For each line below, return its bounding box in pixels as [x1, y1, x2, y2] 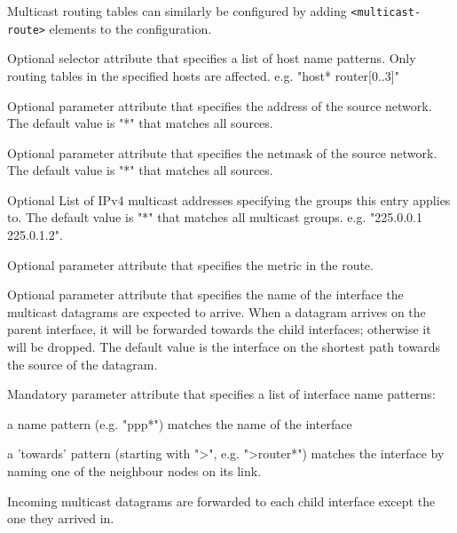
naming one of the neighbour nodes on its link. [7, 462, 262, 480]
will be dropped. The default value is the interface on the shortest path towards [7, 338, 441, 356]
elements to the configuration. [49, 19, 212, 37]
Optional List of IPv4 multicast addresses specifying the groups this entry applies [7, 190, 451, 209]
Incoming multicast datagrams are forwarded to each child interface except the [7, 491, 436, 510]
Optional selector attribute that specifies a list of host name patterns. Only [7, 49, 416, 68]
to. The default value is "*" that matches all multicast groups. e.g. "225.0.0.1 [7, 208, 422, 227]
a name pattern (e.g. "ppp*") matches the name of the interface [7, 414, 352, 433]
